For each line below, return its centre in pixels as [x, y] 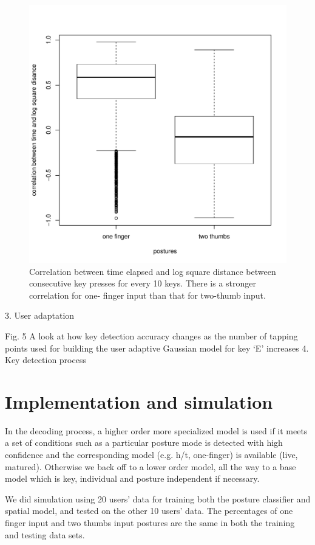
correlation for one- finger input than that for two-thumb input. [147, 295]
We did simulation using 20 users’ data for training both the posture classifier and [158, 498]
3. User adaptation [40, 315]
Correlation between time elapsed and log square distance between [153, 271]
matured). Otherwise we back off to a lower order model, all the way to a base [151, 466]
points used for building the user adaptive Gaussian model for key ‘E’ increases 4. [157, 348]
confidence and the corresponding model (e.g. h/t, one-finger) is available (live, [151, 455]
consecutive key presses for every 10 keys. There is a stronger [143, 283]
